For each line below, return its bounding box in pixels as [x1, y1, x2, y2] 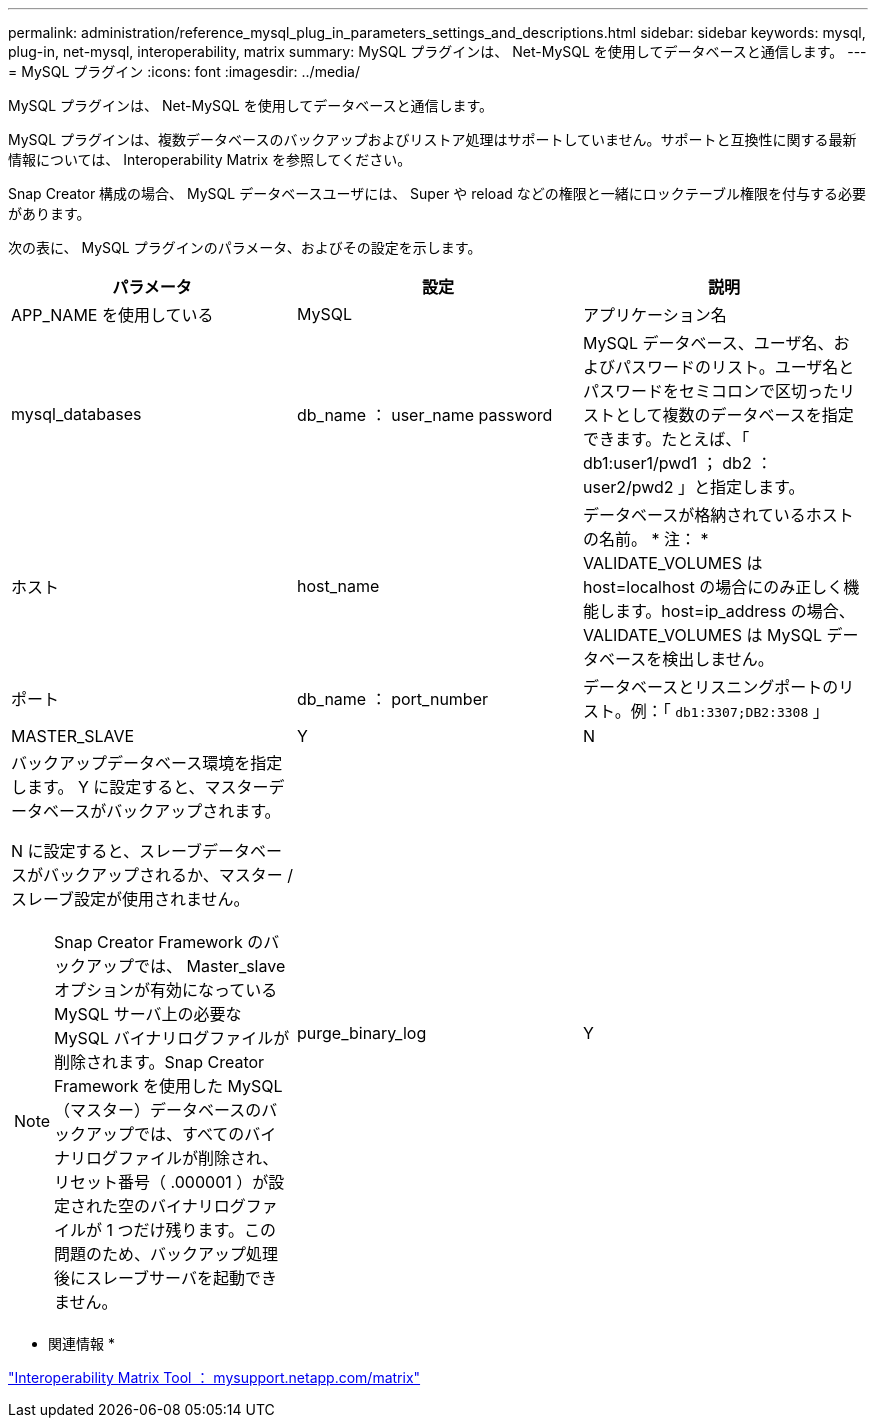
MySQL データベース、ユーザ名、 [582, 333, 834, 353]
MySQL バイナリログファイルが [54, 1028, 290, 1048]
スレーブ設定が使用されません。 [11, 889, 250, 909]
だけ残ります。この [133, 1220, 276, 1240]
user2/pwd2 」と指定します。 [582, 477, 805, 497]
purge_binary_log [296, 1023, 427, 1043]
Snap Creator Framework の [54, 932, 264, 952]
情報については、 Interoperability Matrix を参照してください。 [8, 151, 412, 168]
